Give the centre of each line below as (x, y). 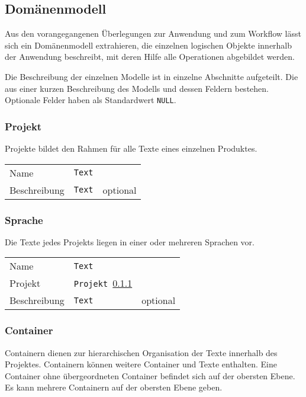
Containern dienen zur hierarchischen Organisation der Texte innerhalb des (141, 352)
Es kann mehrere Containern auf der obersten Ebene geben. (114, 387)
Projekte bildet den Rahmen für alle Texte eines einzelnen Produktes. (131, 148)
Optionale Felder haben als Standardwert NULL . (91, 100)
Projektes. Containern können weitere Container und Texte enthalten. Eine (141, 364)
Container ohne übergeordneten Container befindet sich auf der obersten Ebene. (150, 375)
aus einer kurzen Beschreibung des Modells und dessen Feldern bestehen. (137, 88)
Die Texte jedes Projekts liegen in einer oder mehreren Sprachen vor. (130, 241)
